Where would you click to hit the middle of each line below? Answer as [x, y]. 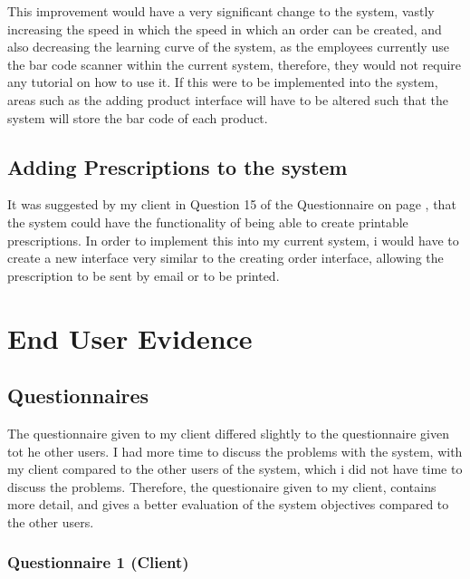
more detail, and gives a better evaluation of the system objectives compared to [228, 504]
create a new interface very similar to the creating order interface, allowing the [225, 258]
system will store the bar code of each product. [138, 117]
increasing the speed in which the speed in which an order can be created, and [225, 29]
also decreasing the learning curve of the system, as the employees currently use [228, 47]
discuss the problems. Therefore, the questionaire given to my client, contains [222, 486]
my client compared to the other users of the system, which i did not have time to [235, 469]
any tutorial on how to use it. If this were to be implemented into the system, [223, 82]
